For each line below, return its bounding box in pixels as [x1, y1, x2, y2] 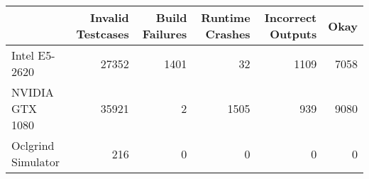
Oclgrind [11, 137, 55, 153]
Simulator [11, 153, 60, 170]
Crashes [205, 26, 250, 42]
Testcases [76, 26, 129, 42]
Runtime [201, 9, 250, 26]
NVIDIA [11, 84, 54, 100]
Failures [142, 26, 187, 42]
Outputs [270, 26, 317, 42]
